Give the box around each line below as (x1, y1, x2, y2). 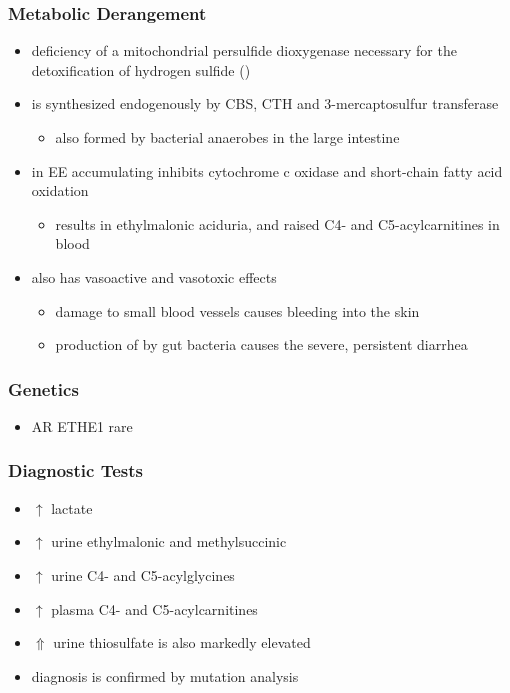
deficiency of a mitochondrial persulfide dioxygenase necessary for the (31, 40, 457, 61)
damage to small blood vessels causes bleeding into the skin (55, 300, 420, 321)
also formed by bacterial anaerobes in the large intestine (55, 127, 400, 147)
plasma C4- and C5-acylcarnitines (51, 598, 258, 619)
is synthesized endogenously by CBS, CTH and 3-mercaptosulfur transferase (31, 93, 499, 114)
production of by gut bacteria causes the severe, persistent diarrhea (55, 334, 468, 355)
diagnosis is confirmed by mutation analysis (31, 665, 299, 686)
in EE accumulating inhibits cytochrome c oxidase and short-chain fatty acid (31, 160, 503, 181)
